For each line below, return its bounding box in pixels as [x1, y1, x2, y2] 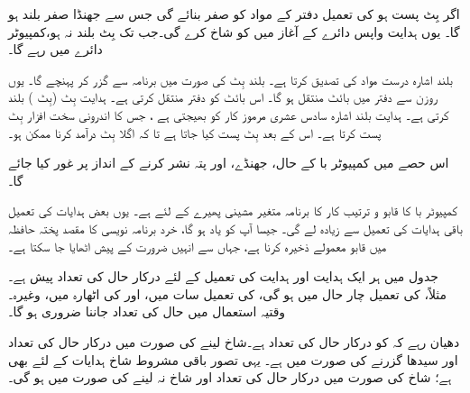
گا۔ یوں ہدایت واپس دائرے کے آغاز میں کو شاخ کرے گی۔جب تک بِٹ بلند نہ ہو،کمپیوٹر [8, 22, 460, 41]
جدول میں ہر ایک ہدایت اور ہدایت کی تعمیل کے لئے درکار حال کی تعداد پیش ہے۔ [8, 267, 438, 286]
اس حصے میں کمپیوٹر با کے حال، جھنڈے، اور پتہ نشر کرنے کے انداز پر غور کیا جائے [8, 153, 449, 172]
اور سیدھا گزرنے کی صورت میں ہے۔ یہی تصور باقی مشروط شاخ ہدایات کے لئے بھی [8, 350, 458, 369]
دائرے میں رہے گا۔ [8, 40, 103, 59]
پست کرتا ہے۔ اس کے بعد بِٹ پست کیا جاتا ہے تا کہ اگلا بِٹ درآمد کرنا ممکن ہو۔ [8, 123, 382, 142]
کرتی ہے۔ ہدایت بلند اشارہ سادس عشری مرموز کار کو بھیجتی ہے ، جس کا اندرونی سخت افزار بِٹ [8, 105, 449, 123]
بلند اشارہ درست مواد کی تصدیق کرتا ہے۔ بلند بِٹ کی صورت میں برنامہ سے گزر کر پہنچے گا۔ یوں [8, 69, 453, 88]
